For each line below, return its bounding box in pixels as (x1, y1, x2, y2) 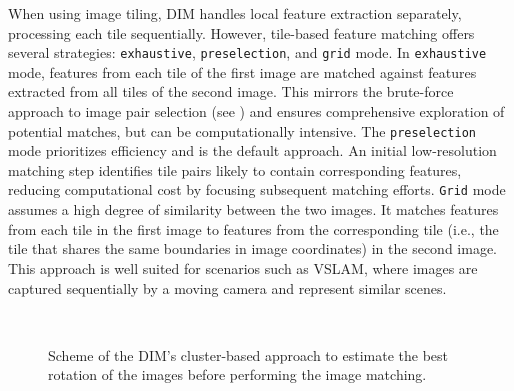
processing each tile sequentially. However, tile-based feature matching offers (8, 22, 475, 43)
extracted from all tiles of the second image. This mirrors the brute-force (8, 81, 454, 102)
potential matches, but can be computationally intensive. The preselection (8, 120, 476, 141)
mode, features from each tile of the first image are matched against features (8, 61, 477, 82)
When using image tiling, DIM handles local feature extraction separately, (8, 3, 462, 23)
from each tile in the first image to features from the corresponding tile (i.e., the (8, 218, 499, 239)
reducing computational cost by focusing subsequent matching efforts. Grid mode (8, 179, 506, 200)
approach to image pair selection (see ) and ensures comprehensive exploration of (8, 101, 505, 122)
